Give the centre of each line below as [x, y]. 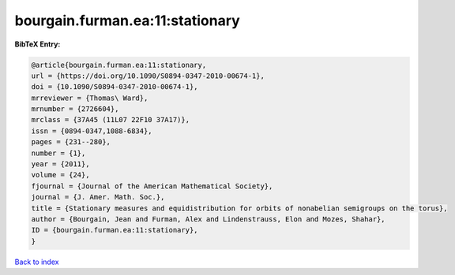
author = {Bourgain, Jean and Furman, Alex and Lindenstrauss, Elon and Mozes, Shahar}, [209, 219]
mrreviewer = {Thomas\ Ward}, [90, 98]
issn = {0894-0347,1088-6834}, [92, 131]
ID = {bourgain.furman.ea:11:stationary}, [115, 230]
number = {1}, [58, 153]
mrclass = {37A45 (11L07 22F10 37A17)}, [110, 120]
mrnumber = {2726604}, [75, 109]
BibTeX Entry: [38, 44]
